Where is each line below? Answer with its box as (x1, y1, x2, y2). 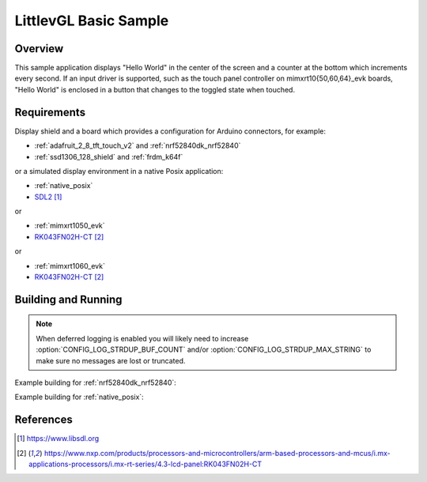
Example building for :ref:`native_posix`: (14, 392, 144, 402)
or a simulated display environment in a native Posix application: (14, 166, 224, 175)
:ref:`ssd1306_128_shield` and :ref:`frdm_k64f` (34, 152, 183, 161)
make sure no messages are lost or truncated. (36, 356, 186, 365)
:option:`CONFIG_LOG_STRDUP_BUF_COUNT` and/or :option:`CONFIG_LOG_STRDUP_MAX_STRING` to (36, 345, 372, 355)
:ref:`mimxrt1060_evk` (34, 261, 106, 270)
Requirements (14, 105, 86, 119)
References (14, 413, 73, 427)
